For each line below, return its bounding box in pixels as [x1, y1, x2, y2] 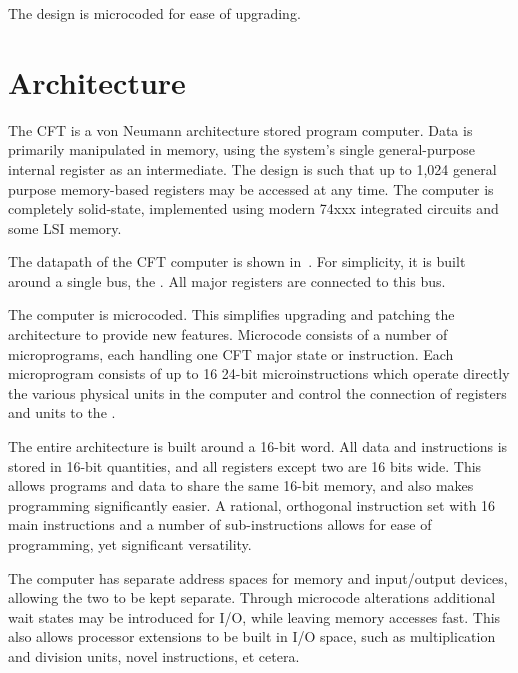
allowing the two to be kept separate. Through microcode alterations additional [8, 587, 496, 608]
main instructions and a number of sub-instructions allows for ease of [8, 514, 432, 535]
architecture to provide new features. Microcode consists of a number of [8, 324, 448, 345]
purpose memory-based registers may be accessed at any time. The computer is [8, 178, 494, 199]
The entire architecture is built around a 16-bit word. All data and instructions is [8, 436, 508, 457]
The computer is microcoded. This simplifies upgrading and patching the [8, 304, 455, 325]
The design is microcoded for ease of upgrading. [8, 3, 301, 23]
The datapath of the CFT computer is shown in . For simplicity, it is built [8, 251, 466, 272]
